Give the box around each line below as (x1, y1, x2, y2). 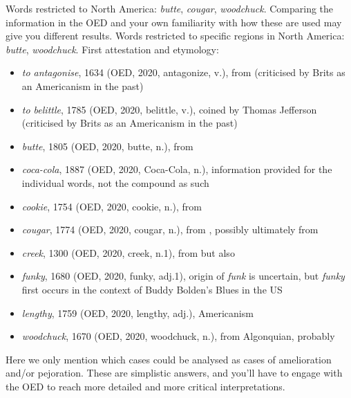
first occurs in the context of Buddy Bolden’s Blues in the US (21, 282, 283, 296)
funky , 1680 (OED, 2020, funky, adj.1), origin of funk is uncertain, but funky (21, 269, 345, 283)
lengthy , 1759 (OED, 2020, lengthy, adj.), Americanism (21, 305, 254, 320)
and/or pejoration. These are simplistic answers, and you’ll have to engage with (6, 365, 343, 380)
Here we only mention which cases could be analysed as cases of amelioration (6, 352, 332, 366)
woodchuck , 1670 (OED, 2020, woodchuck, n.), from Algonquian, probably (21, 329, 335, 343)
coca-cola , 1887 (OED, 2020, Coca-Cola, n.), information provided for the (21, 162, 332, 177)
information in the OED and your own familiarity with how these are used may (6, 15, 342, 29)
